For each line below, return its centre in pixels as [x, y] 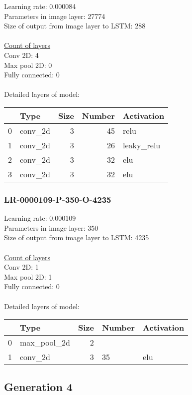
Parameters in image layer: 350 [51, 227]
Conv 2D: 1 [21, 267]
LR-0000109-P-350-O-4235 [58, 199]
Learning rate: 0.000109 [40, 218]
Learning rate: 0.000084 [40, 6]
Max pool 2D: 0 [28, 65]
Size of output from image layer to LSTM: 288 [75, 26]
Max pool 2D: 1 [28, 276]
